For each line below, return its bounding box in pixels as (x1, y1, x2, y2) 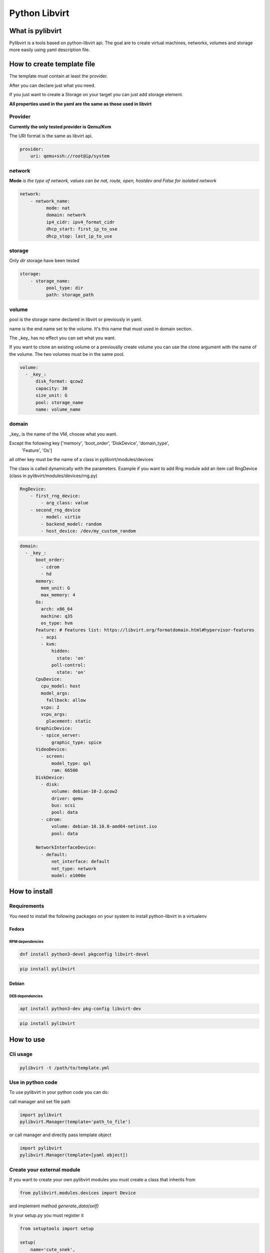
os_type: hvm (40, 620, 73, 626)
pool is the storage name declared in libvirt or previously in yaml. (9, 316, 142, 323)
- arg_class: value (40, 500, 88, 506)
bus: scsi (51, 802, 75, 808)
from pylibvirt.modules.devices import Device (19, 1190, 136, 1196)
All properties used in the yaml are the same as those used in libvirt (9, 101, 152, 107)
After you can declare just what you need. (9, 82, 95, 88)
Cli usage (9, 1051, 32, 1058)
